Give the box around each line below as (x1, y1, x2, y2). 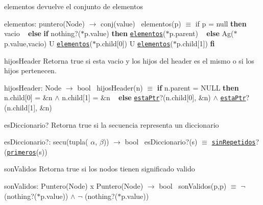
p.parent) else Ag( (169, 28, 234, 39)
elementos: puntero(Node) (4, 18, 85, 28)
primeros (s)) (7, 146, 47, 157)
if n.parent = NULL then (157, 82, 239, 93)
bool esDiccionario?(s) (125, 136, 198, 147)
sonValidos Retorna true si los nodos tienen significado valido (4, 163, 195, 174)
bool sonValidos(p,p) (159, 181, 227, 191)
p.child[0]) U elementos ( (95, 38, 173, 48)
